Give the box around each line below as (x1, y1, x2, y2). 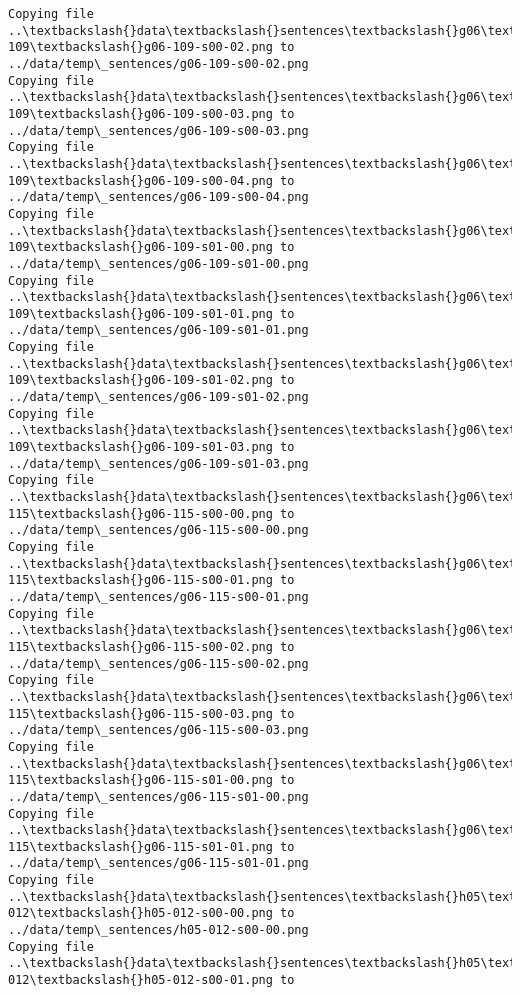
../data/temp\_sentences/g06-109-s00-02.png (8, 56, 309, 71)
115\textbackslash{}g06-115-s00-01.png (8, 573, 273, 588)
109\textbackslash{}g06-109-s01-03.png (8, 440, 273, 455)
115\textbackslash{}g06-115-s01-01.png (8, 839, 273, 854)
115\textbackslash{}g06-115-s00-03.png (8, 706, 273, 721)
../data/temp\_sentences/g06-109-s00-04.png (8, 190, 309, 205)
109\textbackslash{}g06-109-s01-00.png (8, 240, 273, 255)
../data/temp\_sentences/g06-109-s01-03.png (8, 456, 309, 471)
